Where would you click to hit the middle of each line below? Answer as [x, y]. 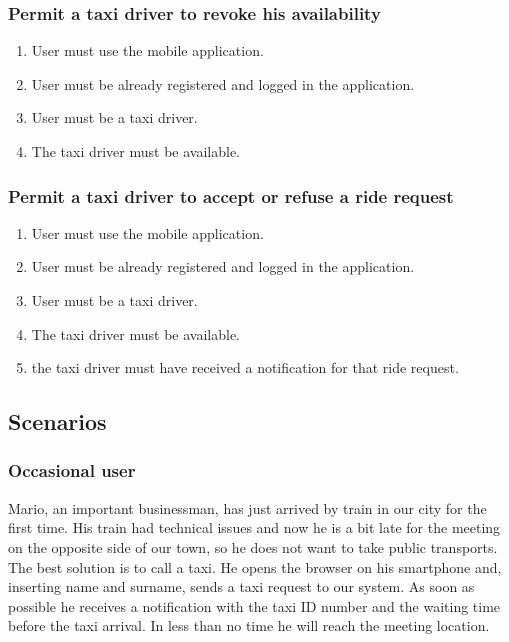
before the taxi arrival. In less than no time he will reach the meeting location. [249, 625]
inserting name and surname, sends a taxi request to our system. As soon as [241, 586]
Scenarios [57, 421]
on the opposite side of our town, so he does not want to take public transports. [253, 546]
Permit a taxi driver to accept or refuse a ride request [231, 195]
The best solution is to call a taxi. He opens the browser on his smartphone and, [255, 566]
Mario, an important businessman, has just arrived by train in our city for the [247, 507]
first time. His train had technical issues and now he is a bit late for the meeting [254, 527]
